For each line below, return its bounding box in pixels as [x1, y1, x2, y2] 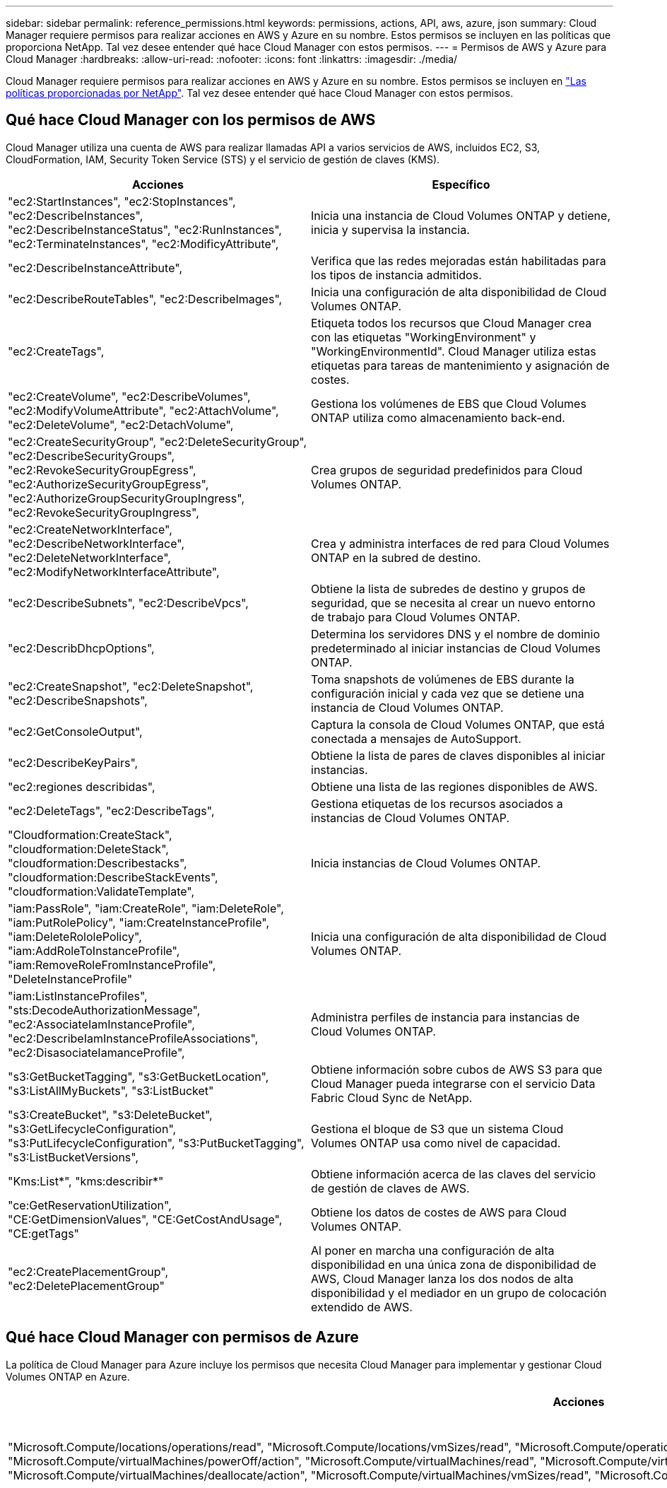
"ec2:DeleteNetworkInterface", [8, 550, 171, 565]
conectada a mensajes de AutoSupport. [311, 731, 521, 746]
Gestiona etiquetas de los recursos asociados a [311, 796, 563, 811]
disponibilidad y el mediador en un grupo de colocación [311, 1285, 607, 1300]
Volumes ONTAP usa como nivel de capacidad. [311, 1135, 561, 1150]
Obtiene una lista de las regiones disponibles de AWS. [311, 779, 598, 794]
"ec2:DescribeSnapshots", [8, 693, 148, 708]
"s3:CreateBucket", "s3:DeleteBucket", [8, 1107, 213, 1122]
